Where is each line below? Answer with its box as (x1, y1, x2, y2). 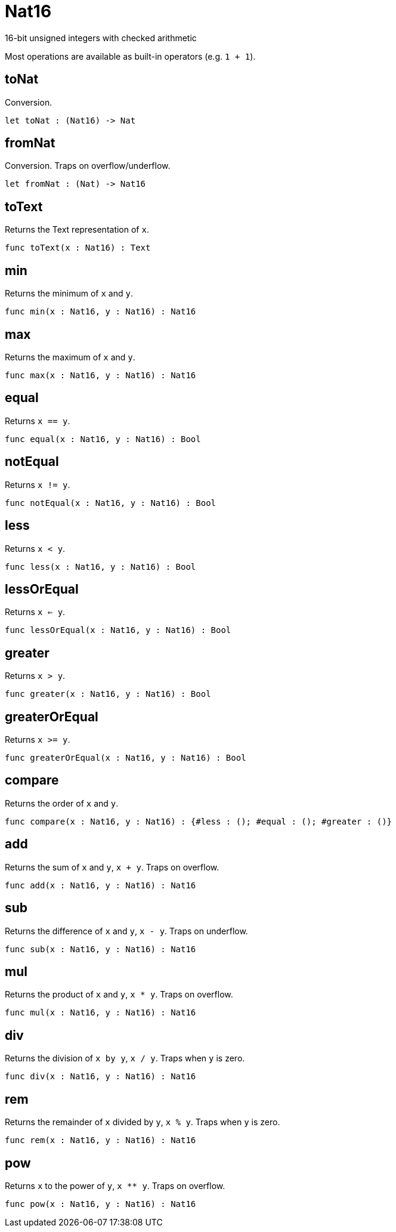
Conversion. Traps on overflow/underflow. (5, 160, 171, 171)
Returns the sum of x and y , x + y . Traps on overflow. (5, 862, 219, 872)
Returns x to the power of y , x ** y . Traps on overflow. (5, 1180, 225, 1191)
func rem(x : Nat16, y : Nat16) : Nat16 (5, 1135, 196, 1145)
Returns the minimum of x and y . (5, 288, 133, 299)
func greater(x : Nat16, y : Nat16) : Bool (5, 689, 211, 699)
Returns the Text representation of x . (5, 224, 149, 235)
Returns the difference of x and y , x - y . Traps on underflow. (5, 925, 248, 936)
